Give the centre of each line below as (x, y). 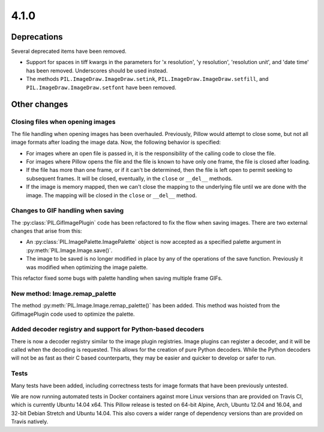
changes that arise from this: (46, 231)
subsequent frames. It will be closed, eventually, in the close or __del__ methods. (129, 178)
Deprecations (37, 37)
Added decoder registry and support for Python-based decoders (108, 330)
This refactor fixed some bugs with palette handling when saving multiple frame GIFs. (117, 278)
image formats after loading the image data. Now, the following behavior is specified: (116, 142)
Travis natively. (30, 422)
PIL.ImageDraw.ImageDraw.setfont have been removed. (101, 87)
